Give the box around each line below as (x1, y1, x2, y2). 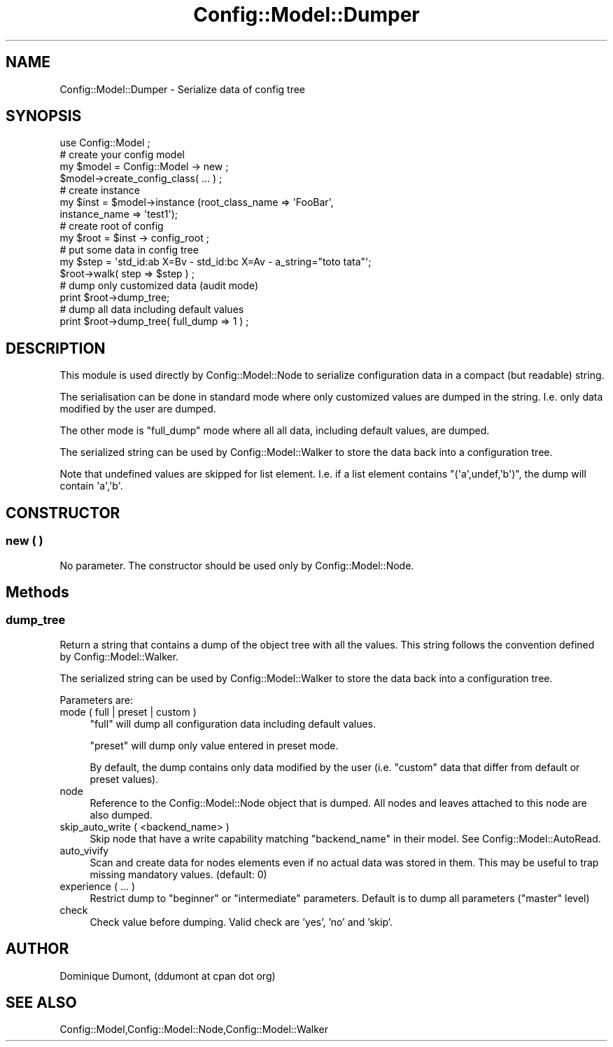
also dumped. (90, 808, 153, 821)
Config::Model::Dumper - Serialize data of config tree (59, 83, 306, 95)
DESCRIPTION (6, 339, 106, 357)
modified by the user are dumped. (59, 403, 216, 415)
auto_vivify (59, 844, 109, 857)
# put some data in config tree (59, 244, 199, 256)
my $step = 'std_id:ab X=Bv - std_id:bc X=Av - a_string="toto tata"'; (59, 256, 372, 268)
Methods (6, 583, 69, 601)
